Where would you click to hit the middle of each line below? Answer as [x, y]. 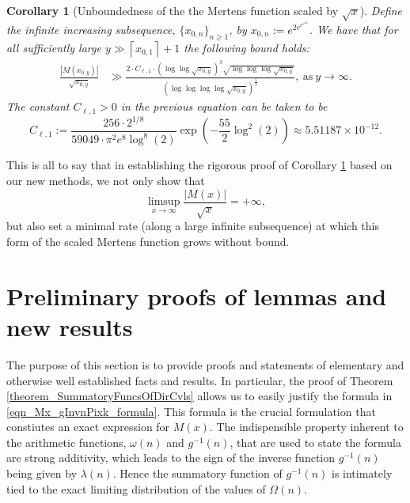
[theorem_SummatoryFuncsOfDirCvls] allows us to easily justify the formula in [199, 396]
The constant [38, 106]
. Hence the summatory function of [197, 473]
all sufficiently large [54, 47]
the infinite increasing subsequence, [91, 29]
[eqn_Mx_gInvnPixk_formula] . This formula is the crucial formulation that [191, 411]
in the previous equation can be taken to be [224, 106]
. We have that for [353, 29]
